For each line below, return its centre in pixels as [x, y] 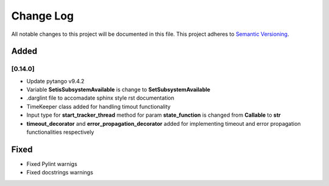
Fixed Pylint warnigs [52, 164]
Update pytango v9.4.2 [55, 81]
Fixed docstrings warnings [60, 173]
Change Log [43, 16]
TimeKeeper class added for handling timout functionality [98, 106]
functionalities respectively [60, 132]
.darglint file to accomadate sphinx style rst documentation [101, 98]
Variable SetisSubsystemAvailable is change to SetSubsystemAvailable [118, 90]
